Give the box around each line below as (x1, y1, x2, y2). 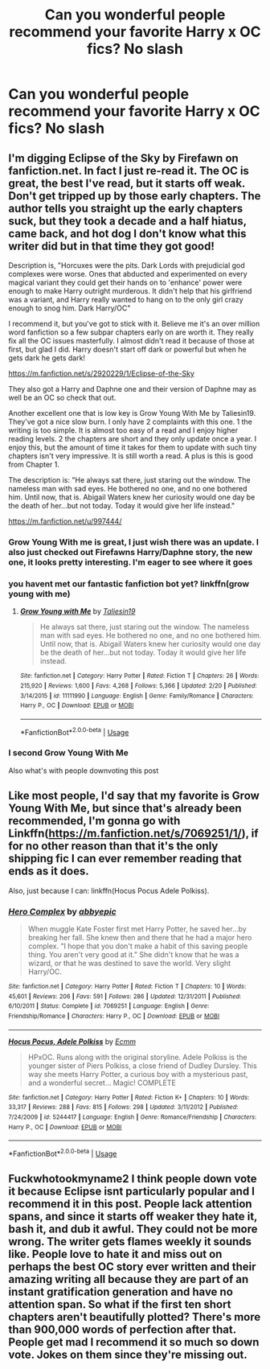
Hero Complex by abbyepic (8, 906, 117, 917)
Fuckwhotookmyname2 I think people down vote (8, 1172, 257, 1186)
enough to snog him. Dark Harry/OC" (8, 303, 131, 313)
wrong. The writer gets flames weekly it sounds (8, 1235, 252, 1248)
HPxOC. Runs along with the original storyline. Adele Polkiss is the (27, 1052, 247, 1062)
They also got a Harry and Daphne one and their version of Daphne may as (8, 384, 257, 393)
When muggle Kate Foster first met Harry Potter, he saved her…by (27, 923, 247, 934)
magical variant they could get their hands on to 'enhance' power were (8, 277, 243, 287)
